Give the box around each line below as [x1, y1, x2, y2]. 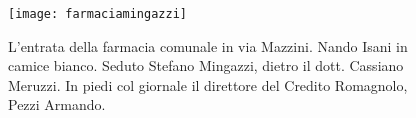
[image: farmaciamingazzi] [8, 7, 187, 21]
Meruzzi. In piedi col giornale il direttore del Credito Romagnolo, [8, 74, 408, 95]
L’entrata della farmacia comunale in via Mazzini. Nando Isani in [8, 35, 408, 56]
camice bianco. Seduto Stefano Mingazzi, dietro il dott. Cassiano [8, 55, 404, 76]
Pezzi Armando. [8, 94, 106, 115]
